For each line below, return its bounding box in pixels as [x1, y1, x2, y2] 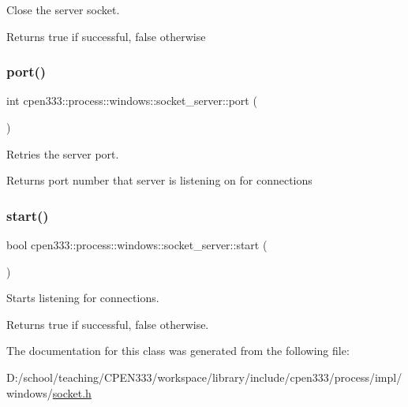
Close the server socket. [6, 2, 120, 17]
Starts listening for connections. [6, 289, 159, 306]
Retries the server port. [6, 145, 119, 162]
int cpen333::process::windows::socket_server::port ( [6, 92, 257, 109]
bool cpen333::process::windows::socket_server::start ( [6, 237, 268, 252]
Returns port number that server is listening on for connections [6, 172, 313, 189]
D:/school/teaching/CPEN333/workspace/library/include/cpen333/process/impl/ [6, 368, 402, 385]
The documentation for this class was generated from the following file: [6, 342, 350, 359]
